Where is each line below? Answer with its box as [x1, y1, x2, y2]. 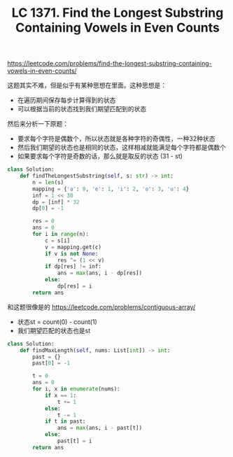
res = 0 [32, 218, 55, 225]
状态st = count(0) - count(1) [17, 317, 98, 326]
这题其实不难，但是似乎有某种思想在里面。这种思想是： [7, 81, 167, 90]
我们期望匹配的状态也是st [17, 326, 91, 335]
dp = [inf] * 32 [32, 198, 80, 206]
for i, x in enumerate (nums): [32, 386, 120, 393]
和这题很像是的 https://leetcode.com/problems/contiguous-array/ [7, 302, 196, 311]
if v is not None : [44, 250, 99, 257]
